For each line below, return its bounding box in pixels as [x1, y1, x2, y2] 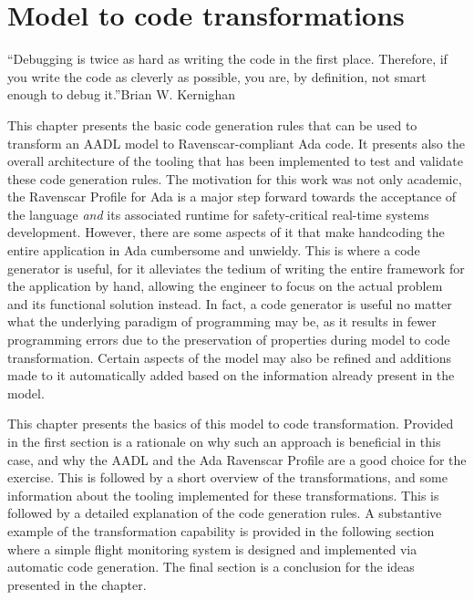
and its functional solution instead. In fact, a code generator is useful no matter [7, 294, 452, 313]
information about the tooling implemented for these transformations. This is [7, 485, 439, 504]
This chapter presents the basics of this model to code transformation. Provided [7, 414, 454, 433]
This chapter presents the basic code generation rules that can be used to [7, 115, 417, 134]
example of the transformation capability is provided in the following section [7, 521, 435, 540]
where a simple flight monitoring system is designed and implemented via [7, 539, 417, 558]
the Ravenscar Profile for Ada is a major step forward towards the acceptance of [7, 187, 457, 206]
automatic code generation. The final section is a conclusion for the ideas [7, 557, 415, 576]
